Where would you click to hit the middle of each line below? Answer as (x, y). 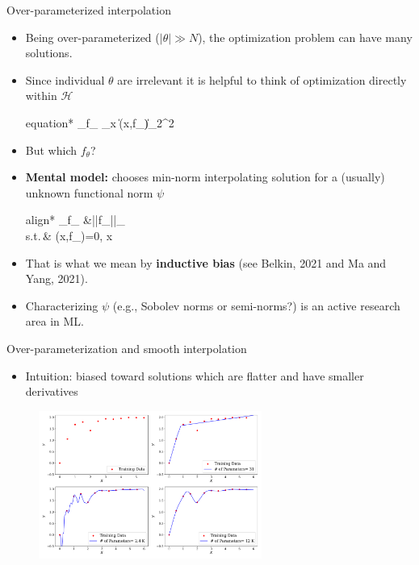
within (41, 96)
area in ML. (54, 321)
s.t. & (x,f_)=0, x (69, 235)
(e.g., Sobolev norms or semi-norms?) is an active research (256, 305)
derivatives (52, 391)
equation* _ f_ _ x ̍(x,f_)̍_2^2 (100, 122)
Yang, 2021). (57, 278)
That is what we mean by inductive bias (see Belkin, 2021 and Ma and (206, 262)
